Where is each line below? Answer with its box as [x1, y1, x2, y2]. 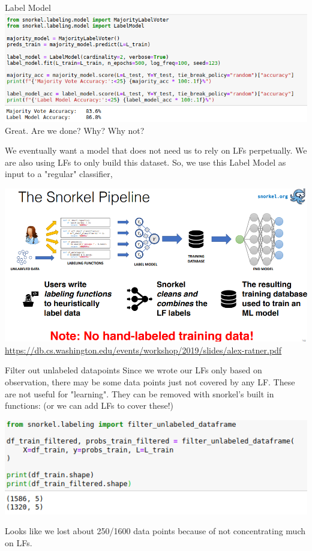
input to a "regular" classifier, [5, 167, 113, 180]
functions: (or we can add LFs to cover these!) [5, 399, 174, 412]
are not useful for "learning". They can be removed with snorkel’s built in [5, 387, 274, 400]
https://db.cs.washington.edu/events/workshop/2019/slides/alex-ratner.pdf [5, 343, 282, 356]
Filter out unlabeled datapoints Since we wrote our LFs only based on [5, 364, 262, 376]
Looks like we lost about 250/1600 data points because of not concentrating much [5, 525, 306, 537]
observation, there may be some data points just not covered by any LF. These [5, 376, 295, 388]
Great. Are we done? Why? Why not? [5, 124, 145, 136]
